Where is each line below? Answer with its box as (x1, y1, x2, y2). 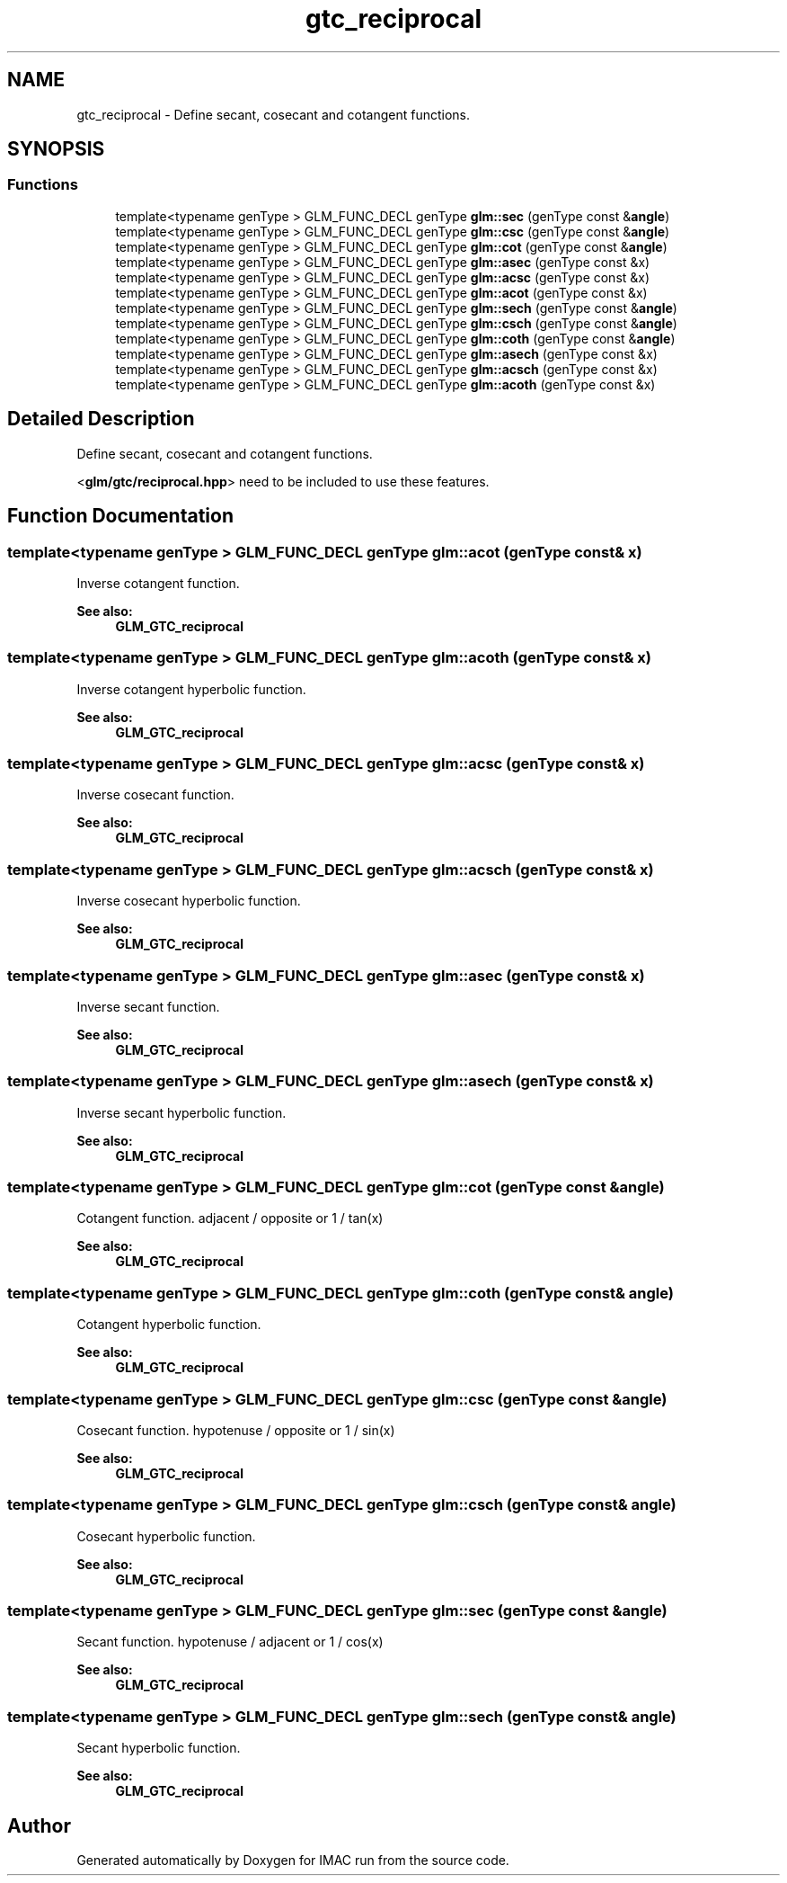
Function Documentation (7, 504, 234, 528)
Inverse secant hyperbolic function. (76, 1104, 287, 1120)
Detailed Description (7, 407, 195, 431)
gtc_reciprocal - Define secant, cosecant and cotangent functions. (76, 106, 471, 122)
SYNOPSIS (7, 138, 105, 161)
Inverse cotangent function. (76, 575, 240, 591)
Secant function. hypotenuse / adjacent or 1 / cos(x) (76, 1634, 384, 1650)
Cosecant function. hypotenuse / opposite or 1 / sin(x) (76, 1422, 395, 1438)
